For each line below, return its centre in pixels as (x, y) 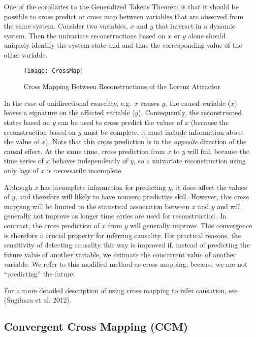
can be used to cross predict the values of (120, 122)
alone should (207, 35)
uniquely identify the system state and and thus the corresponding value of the (123, 45)
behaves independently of (90, 161)
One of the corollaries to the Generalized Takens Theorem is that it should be (121, 6)
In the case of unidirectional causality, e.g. (68, 103)
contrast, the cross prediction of (52, 225)
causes (150, 103)
